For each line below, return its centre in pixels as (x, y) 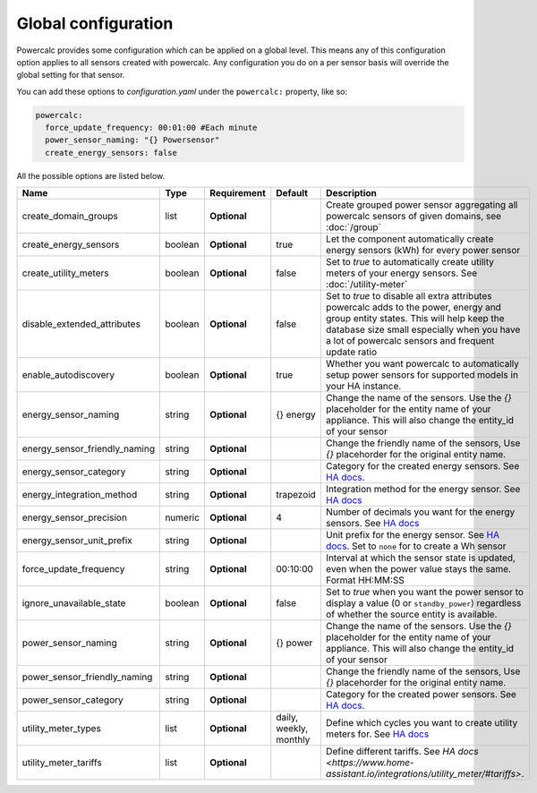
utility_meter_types (62, 729)
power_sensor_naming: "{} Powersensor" (132, 140)
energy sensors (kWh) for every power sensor (423, 251)
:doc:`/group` (354, 227)
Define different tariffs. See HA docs (402, 752)
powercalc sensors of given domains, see (413, 217)
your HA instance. (363, 387)
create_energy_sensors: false (111, 153)
